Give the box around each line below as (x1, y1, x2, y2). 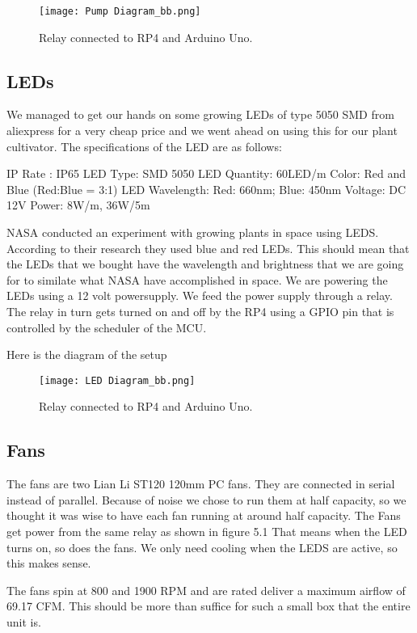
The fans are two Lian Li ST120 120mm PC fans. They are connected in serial (6, 475, 395, 492)
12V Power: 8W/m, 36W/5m (6, 196, 150, 213)
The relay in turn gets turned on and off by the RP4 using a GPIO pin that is (6, 302, 394, 319)
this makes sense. (6, 555, 91, 572)
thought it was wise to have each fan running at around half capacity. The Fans (6, 507, 401, 524)
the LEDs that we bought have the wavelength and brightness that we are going (6, 255, 404, 272)
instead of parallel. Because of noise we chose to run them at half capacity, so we (6, 491, 406, 508)
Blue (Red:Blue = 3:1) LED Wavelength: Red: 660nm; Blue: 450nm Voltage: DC (6, 180, 406, 197)
